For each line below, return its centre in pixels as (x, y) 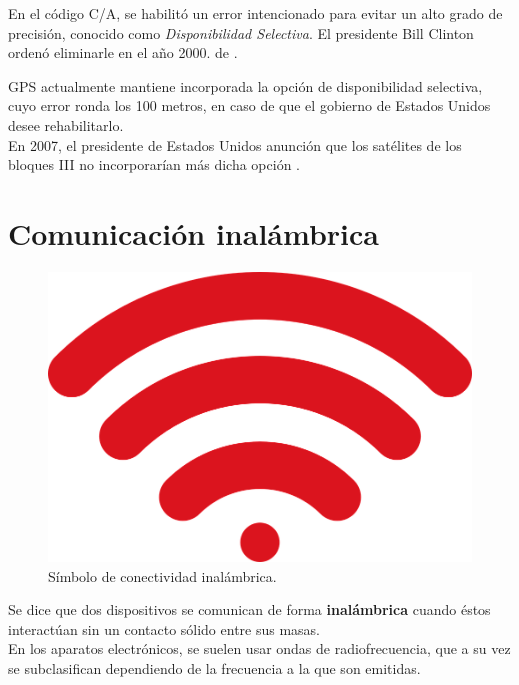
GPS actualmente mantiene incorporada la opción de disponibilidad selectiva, (245, 85)
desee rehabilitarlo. (66, 124)
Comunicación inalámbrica (193, 232)
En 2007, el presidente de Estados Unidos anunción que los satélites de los (235, 144)
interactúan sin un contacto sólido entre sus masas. (164, 628)
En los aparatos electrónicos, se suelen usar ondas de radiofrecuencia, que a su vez (259, 648)
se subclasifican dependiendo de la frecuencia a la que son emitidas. (214, 668)
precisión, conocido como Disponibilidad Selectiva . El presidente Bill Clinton (241, 32)
